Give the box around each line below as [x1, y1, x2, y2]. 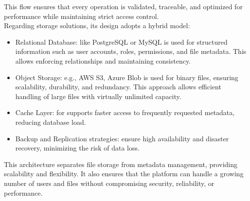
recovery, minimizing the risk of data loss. [15, 143, 140, 153]
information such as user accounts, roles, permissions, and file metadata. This [15, 46, 247, 56]
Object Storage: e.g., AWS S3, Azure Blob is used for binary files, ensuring [15, 72, 238, 82]
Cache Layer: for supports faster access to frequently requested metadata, [15, 107, 235, 117]
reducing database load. [15, 117, 86, 127]
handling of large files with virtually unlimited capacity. [15, 91, 181, 101]
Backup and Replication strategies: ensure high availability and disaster [15, 133, 229, 143]
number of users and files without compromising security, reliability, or [4, 178, 214, 188]
